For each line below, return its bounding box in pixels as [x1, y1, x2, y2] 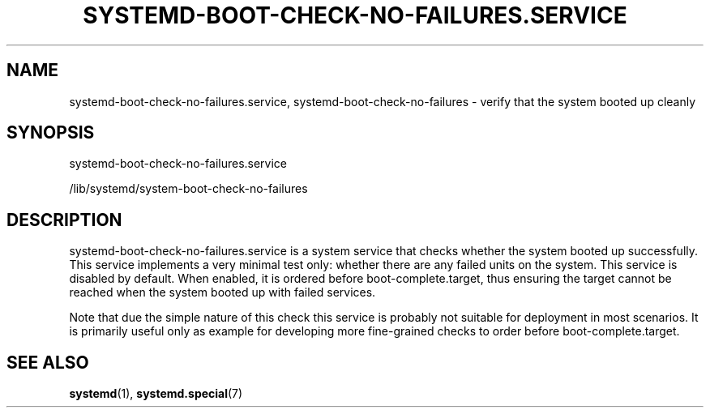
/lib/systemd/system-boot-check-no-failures [69, 181, 308, 196]
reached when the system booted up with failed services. [69, 285, 376, 300]
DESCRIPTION [6, 209, 122, 230]
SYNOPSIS [6, 122, 95, 143]
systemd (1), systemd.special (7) [69, 386, 243, 401]
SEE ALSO [6, 352, 89, 373]
